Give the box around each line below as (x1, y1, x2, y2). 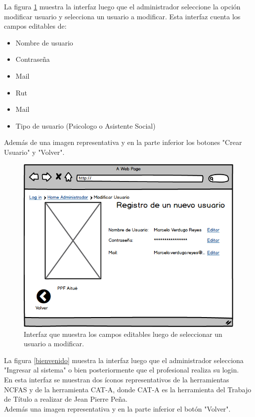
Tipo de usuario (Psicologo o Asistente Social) (15, 120, 156, 131)
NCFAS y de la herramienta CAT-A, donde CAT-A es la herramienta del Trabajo (4, 384, 252, 394)
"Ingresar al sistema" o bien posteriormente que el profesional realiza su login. (4, 365, 239, 375)
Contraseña (15, 54, 50, 64)
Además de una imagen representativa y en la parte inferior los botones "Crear (4, 137, 242, 147)
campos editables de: (4, 21, 67, 31)
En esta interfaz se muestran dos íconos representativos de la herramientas (4, 374, 229, 384)
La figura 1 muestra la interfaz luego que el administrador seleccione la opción (4, 1, 241, 11)
